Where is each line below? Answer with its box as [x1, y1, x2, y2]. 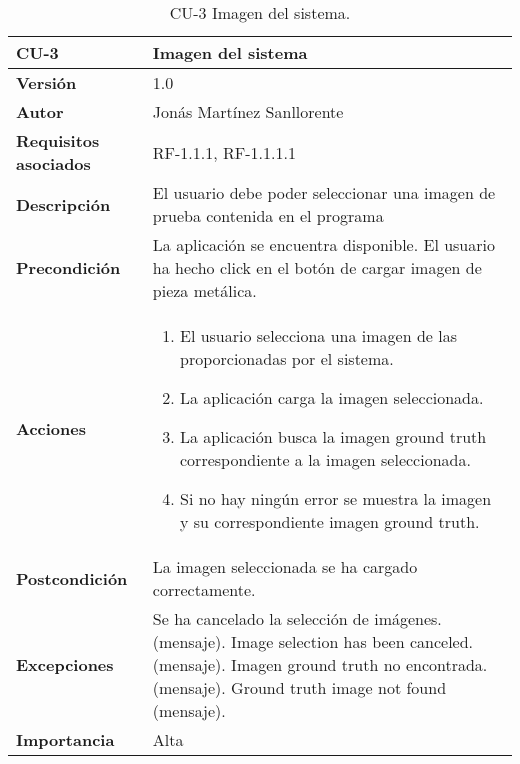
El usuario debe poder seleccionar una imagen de [152, 181, 496, 204]
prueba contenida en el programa [152, 204, 384, 227]
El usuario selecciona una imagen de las [180, 324, 457, 347]
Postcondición [16, 566, 128, 590]
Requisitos [16, 129, 100, 152]
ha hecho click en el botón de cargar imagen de [152, 256, 482, 279]
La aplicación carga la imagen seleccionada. [180, 386, 484, 409]
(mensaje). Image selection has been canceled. [152, 630, 474, 653]
